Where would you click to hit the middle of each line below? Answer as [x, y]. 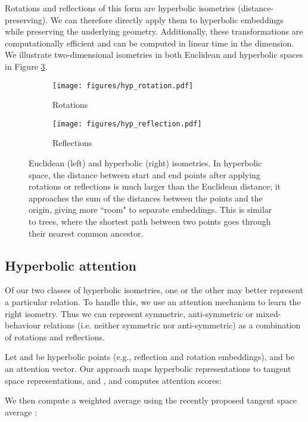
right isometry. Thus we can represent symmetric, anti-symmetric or [129, 313]
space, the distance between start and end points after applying [144, 174]
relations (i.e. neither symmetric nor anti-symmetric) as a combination [172, 325]
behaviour [23, 325]
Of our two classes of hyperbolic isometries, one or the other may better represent [154, 290]
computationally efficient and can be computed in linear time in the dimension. [150, 43]
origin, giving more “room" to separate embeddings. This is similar [150, 210]
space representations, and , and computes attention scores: [113, 380]
